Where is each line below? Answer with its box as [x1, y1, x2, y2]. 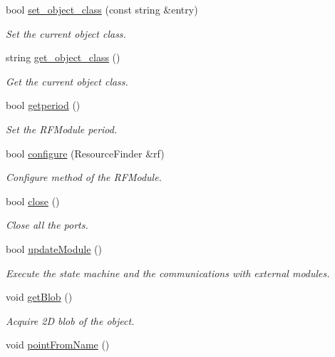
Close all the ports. [6, 217, 88, 232]
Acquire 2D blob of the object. [6, 313, 135, 328]
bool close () [6, 193, 60, 208]
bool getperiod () [6, 98, 81, 113]
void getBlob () [6, 289, 73, 304]
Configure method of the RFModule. [6, 170, 162, 185]
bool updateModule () [6, 241, 102, 256]
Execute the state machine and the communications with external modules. [6, 265, 330, 280]
